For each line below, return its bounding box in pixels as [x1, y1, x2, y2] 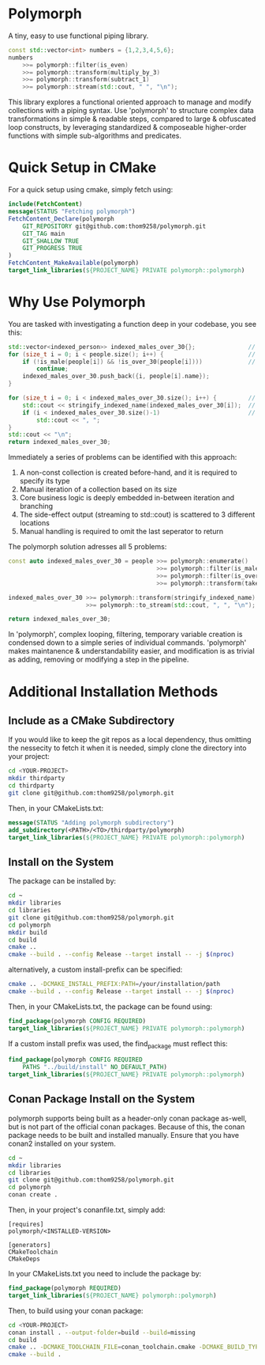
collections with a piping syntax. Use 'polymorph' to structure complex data [8, 106, 254, 116]
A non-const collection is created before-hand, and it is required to [19, 468, 238, 477]
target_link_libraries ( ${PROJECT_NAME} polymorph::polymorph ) [8, 1291, 217, 1299]
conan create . [8, 1191, 58, 1199]
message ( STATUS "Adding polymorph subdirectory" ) [8, 818, 175, 827]
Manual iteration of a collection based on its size [19, 484, 177, 495]
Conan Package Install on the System [8, 1093, 196, 1106]
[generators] [8, 1242, 51, 1249]
